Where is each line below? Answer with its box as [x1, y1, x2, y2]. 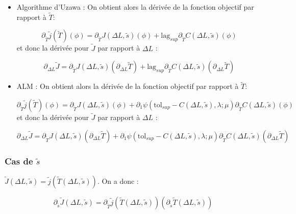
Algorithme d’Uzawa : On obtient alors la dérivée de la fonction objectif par [16, 2, 254, 12]
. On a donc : [97, 176, 139, 186]
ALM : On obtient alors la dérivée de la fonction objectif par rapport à [16, 81, 239, 91]
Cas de [5, 154, 33, 167]
